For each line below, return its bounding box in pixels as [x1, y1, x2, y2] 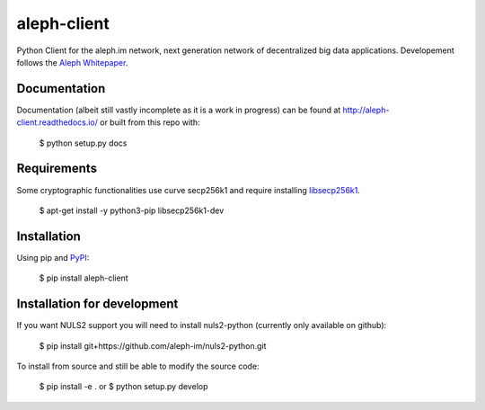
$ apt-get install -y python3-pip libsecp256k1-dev [39, 205, 225, 216]
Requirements [16, 161, 98, 176]
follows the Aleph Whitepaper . [16, 57, 128, 67]
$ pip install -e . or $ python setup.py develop [39, 381, 208, 392]
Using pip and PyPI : [16, 252, 90, 263]
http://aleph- [342, 104, 390, 115]
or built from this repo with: [99, 117, 201, 128]
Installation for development [16, 297, 179, 312]
